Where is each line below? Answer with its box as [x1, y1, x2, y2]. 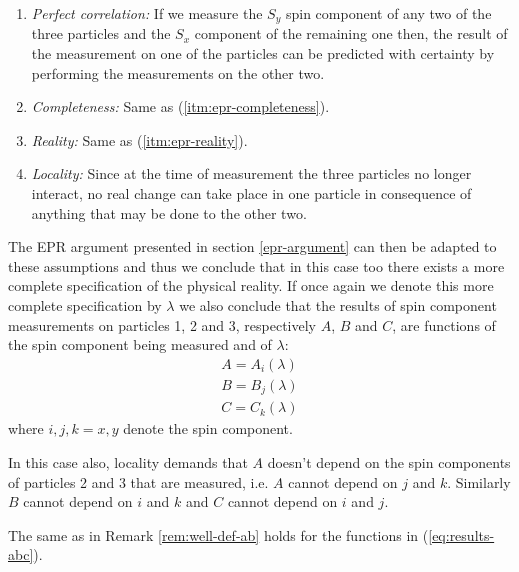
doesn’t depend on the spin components [267, 451, 511, 472]
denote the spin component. [123, 418, 293, 439]
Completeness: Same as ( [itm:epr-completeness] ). [31, 96, 330, 117]
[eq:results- [428, 524, 495, 545]
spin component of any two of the [285, 3, 492, 23]
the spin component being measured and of [8, 334, 272, 355]
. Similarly [447, 471, 511, 492]
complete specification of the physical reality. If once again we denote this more [8, 275, 494, 296]
